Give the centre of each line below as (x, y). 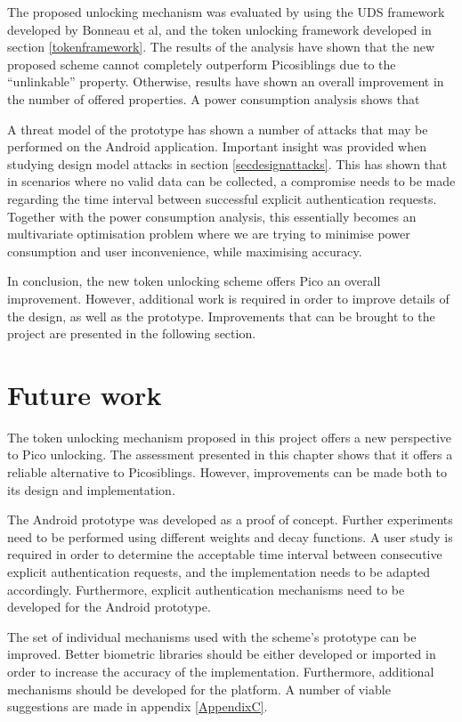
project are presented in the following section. (132, 333)
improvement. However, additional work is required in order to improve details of (228, 298)
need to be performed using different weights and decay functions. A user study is (230, 536)
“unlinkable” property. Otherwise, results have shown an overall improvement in (226, 81)
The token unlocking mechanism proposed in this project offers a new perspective (230, 437)
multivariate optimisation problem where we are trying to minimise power (209, 234)
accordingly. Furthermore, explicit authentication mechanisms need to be (206, 589)
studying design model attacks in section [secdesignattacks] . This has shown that (227, 163)
